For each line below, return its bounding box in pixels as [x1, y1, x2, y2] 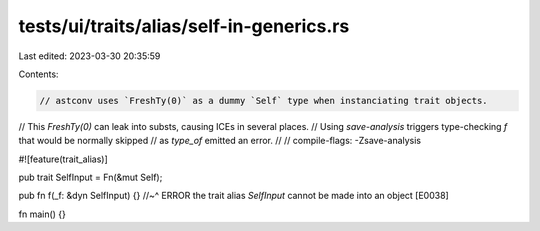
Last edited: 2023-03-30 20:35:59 [18, 50, 161, 62]
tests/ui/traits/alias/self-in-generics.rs [18, 15, 350, 37]
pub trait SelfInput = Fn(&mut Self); [18, 171, 163, 184]
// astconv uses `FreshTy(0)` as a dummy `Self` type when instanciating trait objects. [39, 95, 489, 106]
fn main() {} [18, 208, 67, 220]
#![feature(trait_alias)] [18, 153, 109, 165]
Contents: [18, 68, 59, 80]
